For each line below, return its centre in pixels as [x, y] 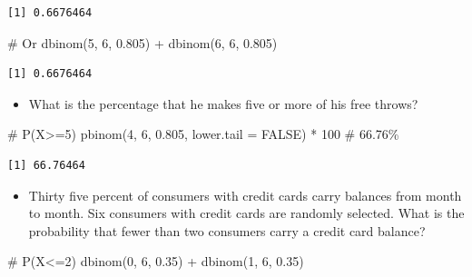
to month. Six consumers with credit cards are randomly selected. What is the [246, 213]
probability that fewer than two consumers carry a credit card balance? [227, 230]
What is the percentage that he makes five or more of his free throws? [223, 103]
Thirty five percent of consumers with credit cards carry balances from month [245, 195]
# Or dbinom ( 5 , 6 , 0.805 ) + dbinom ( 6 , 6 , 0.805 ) [143, 42]
